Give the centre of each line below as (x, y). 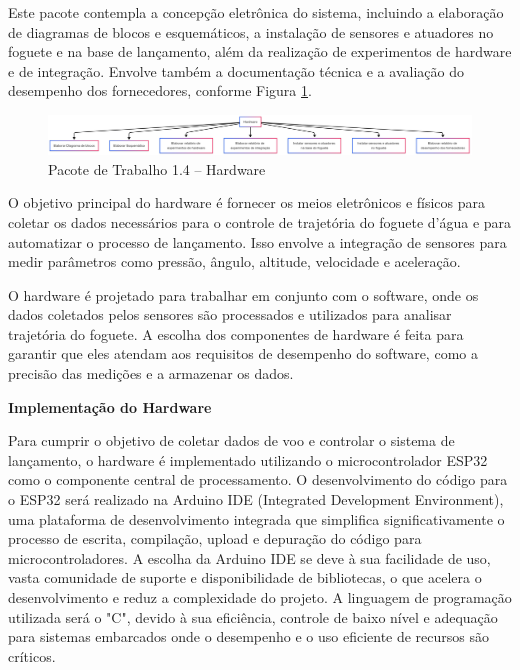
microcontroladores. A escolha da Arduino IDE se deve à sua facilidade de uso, (249, 557)
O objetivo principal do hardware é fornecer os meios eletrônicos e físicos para (247, 202)
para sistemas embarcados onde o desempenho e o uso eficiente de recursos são (249, 636)
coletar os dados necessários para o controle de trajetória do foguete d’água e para (260, 221)
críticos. (32, 655)
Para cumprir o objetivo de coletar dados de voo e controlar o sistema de (231, 440)
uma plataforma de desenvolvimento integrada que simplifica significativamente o (256, 518)
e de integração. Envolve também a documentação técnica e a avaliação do (236, 70)
